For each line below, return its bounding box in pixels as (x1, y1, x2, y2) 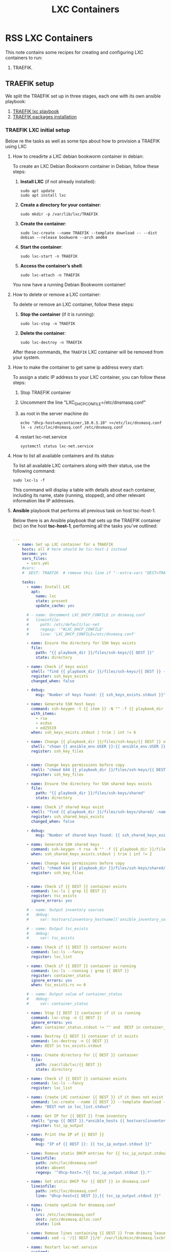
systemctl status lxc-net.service (20, 443, 94, 449)
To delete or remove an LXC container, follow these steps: (12, 301, 134, 307)
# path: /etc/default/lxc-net (26, 622, 100, 627)
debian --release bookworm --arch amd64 (20, 235, 107, 240)
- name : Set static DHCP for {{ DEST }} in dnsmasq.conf (26, 1179, 150, 1184)
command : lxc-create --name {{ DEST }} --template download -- (31, 1099, 168, 1105)
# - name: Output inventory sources (26, 907, 104, 912)
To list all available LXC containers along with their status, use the (12, 462, 150, 468)
